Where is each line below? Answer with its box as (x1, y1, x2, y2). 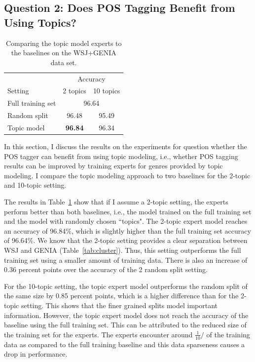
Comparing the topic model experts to (5, 38, 122, 48)
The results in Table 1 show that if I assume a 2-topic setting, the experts (4, 197, 228, 207)
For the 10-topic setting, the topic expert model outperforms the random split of (4, 281, 248, 291)
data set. (50, 57, 77, 67)
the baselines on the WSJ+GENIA (11, 47, 116, 58)
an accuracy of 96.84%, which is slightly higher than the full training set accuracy (4, 225, 251, 236)
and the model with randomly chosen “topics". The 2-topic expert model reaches (4, 216, 248, 226)
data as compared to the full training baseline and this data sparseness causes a (4, 339, 245, 349)
